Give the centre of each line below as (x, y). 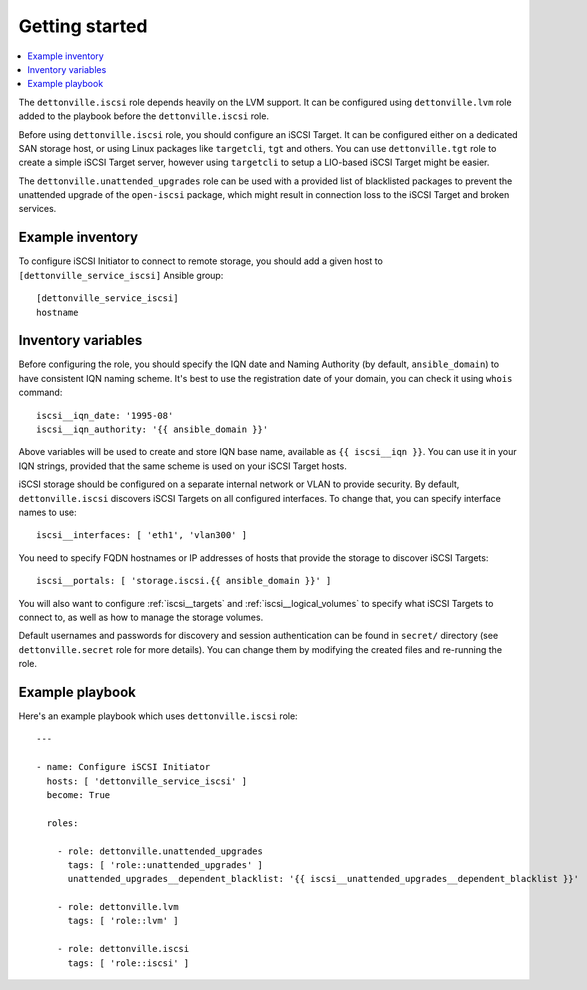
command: (40, 392)
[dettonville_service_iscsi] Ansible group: (121, 275)
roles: (62, 823)
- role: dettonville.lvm (117, 907)
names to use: (47, 512)
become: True (78, 794)
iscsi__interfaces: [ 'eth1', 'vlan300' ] (142, 535)
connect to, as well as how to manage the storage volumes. (141, 617)
